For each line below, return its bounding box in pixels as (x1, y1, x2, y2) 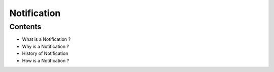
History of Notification (22, 50, 68, 56)
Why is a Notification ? (22, 43, 70, 49)
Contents (9, 22, 42, 31)
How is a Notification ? (22, 57, 70, 63)
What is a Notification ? (22, 36, 71, 42)
